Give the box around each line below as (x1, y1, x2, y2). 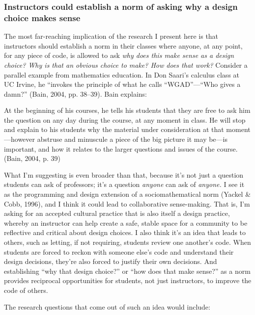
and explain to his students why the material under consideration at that (4, 124, 224, 134)
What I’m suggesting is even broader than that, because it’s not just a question (4, 169, 244, 180)
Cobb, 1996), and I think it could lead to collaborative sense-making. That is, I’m (4, 198, 250, 209)
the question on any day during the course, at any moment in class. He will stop (4, 114, 246, 125)
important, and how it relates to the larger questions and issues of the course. (4, 143, 238, 154)
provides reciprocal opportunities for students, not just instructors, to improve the (4, 275, 252, 286)
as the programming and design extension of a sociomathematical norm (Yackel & (4, 189, 251, 199)
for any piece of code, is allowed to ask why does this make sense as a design (4, 50, 234, 60)
